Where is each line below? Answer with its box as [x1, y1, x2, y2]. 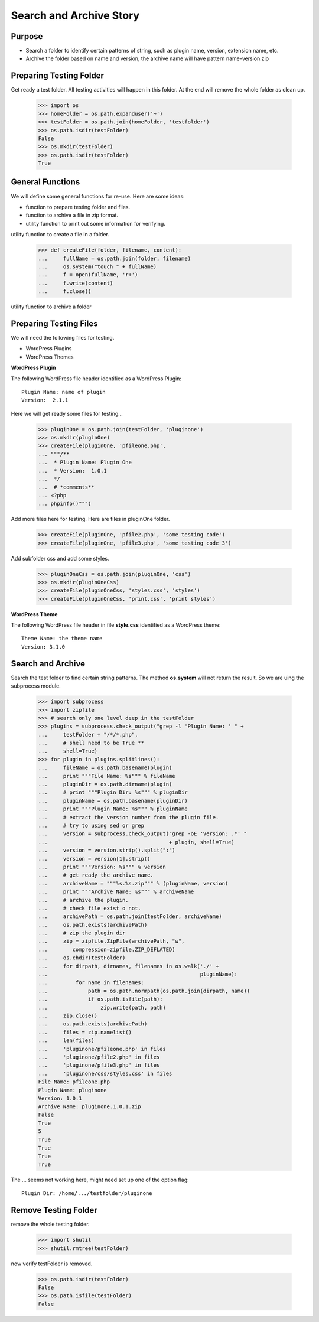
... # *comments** [38, 484, 95, 490]
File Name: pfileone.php [38, 1079, 110, 1085]
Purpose [11, 31, 43, 41]
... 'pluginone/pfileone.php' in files [38, 1046, 167, 1052]
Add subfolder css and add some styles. [11, 555, 109, 562]
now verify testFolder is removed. [11, 1260, 93, 1267]
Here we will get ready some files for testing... [11, 410, 123, 417]
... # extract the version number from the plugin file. [38, 814, 219, 820]
